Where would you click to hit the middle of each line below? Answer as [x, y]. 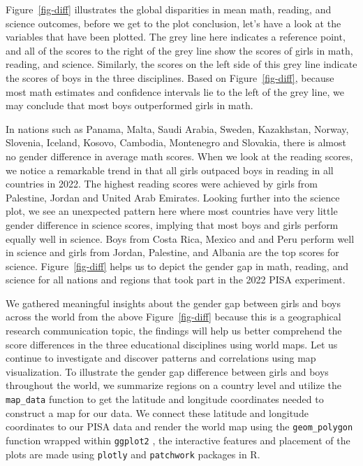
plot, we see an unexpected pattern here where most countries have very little [172, 211]
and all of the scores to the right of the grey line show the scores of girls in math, [179, 50]
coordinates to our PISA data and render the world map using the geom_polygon [179, 426]
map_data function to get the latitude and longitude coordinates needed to [165, 399]
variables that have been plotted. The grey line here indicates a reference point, [176, 37]
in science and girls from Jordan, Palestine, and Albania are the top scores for [172, 252]
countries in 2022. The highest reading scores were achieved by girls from [162, 184]
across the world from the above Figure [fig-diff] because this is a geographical [173, 317]
